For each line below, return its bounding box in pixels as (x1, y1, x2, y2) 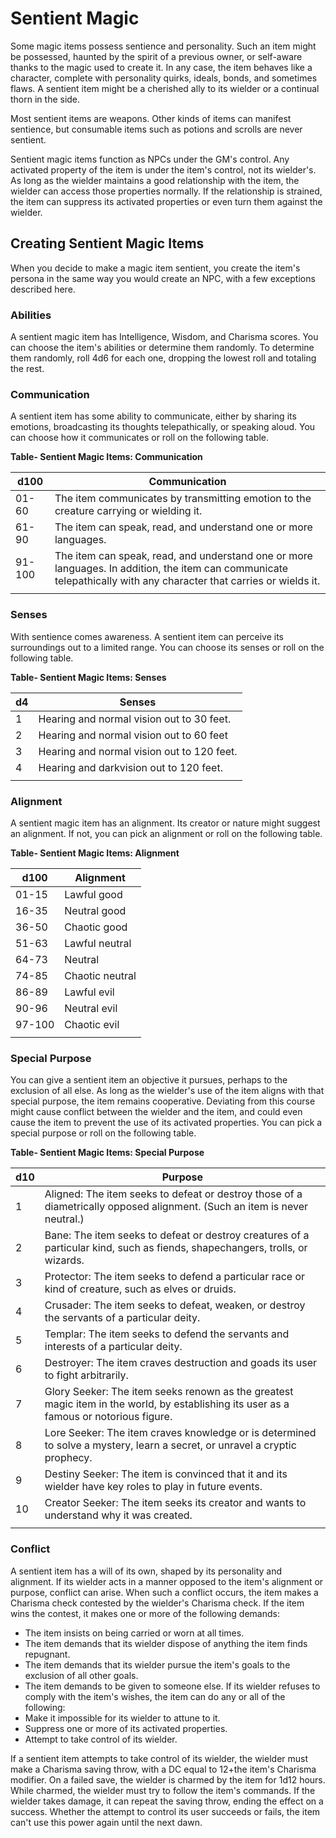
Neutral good (64, 903, 127, 917)
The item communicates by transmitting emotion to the (54, 492, 312, 506)
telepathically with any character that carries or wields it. (54, 574, 321, 588)
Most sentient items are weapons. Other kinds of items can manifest (10, 112, 292, 124)
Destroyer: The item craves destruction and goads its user (44, 1356, 318, 1370)
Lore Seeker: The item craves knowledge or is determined (44, 1426, 317, 1440)
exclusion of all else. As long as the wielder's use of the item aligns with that (10, 1085, 325, 1097)
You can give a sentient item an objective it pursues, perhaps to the (10, 1074, 288, 1086)
